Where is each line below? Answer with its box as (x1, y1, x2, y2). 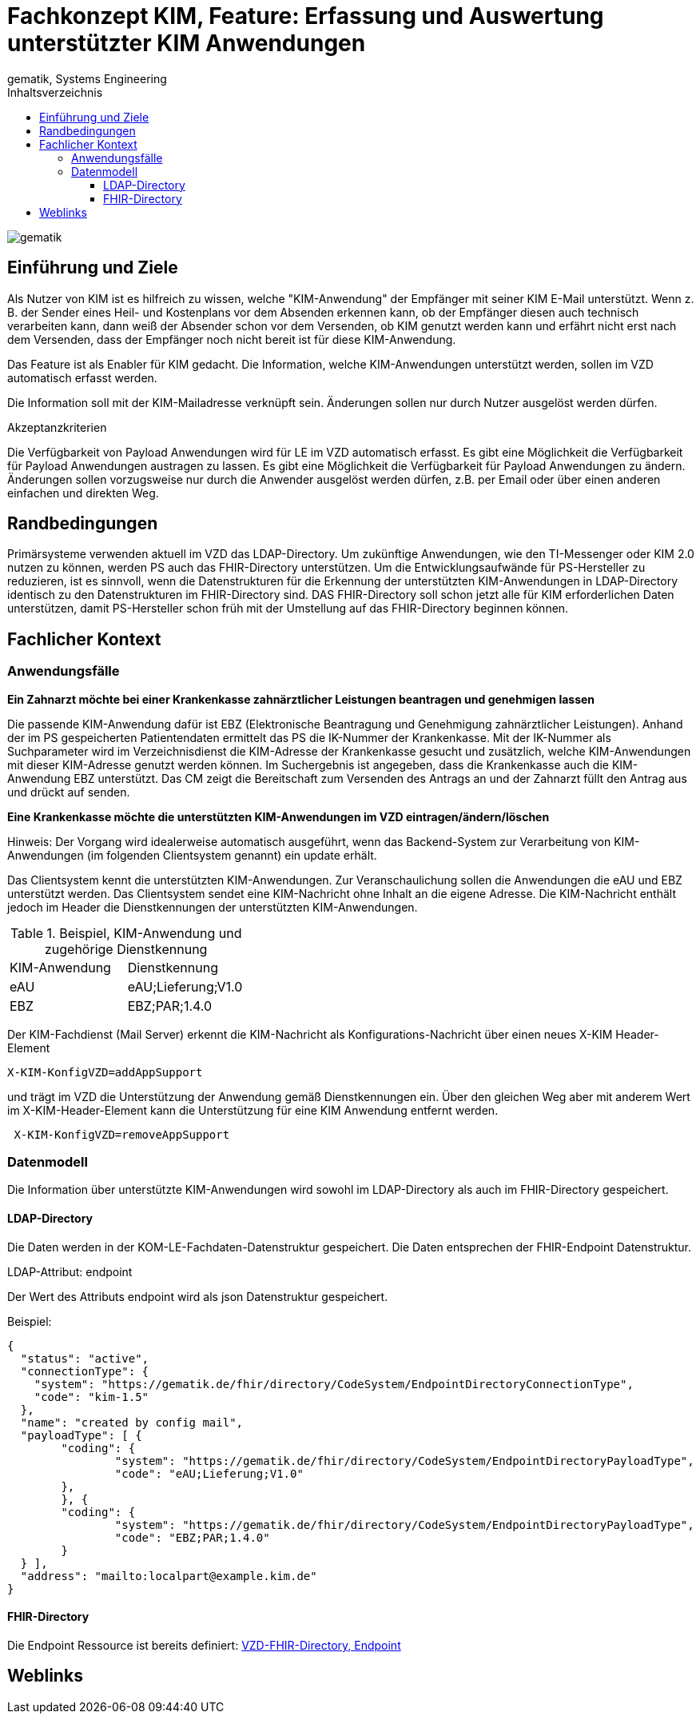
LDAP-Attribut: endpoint (7, 1264, 133, 1279)
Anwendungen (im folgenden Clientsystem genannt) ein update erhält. (7, 848, 377, 862)
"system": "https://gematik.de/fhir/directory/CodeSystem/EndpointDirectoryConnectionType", (34, 1377, 634, 1391)
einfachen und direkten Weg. (7, 485, 159, 500)
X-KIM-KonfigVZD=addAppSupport (7, 1065, 203, 1079)
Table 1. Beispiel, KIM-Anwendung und (10, 924, 242, 941)
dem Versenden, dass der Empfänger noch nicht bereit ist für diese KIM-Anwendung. (7, 332, 456, 346)
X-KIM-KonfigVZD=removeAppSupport (14, 1127, 230, 1141)
